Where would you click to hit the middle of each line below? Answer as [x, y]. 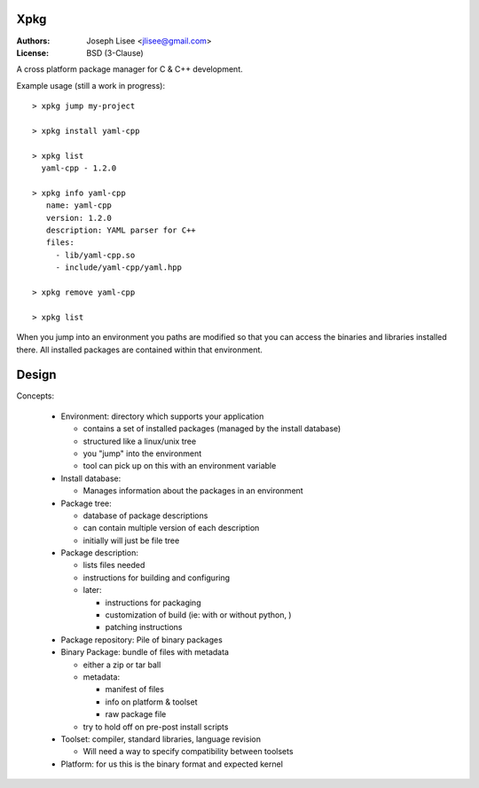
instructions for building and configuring [157, 578]
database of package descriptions [145, 516]
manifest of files [134, 689]
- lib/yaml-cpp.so [95, 255]
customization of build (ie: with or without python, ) [198, 615]
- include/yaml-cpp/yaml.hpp [118, 268]
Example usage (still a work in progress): [91, 85]
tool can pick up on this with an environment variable [180, 466]
